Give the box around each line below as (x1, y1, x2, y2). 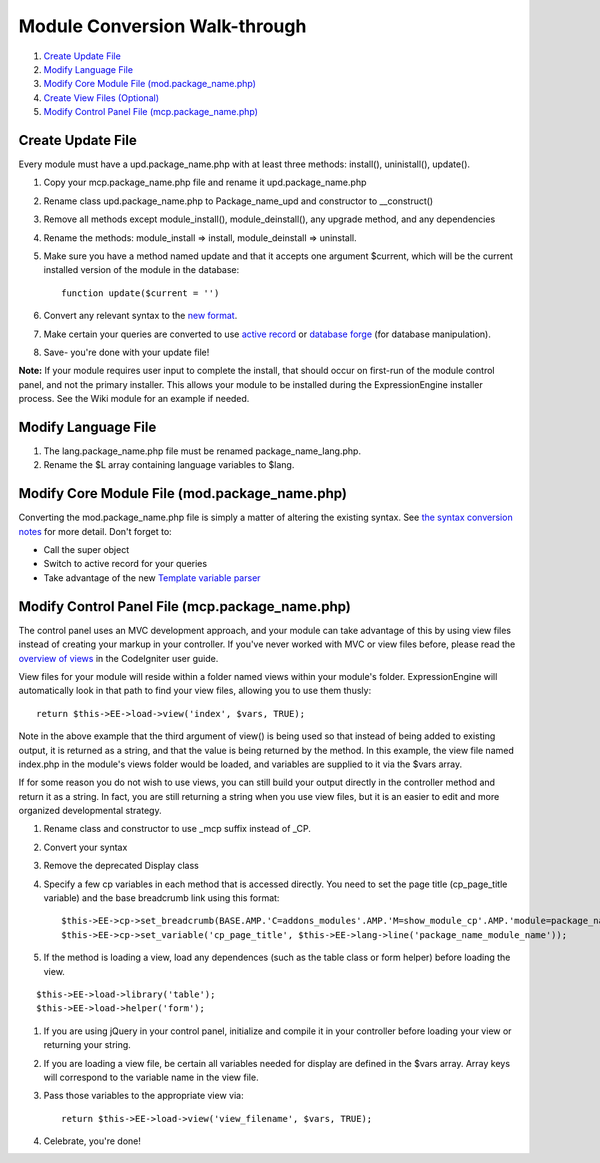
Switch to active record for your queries (43, 558, 208, 570)
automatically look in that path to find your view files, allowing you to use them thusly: (18, 685, 372, 697)
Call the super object (43, 544, 130, 556)
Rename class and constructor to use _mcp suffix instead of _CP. (43, 823, 312, 835)
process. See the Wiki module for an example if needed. (18, 393, 250, 405)
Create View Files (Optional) (43, 91, 160, 104)
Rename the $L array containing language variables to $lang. (43, 459, 295, 471)
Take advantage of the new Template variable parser (43, 571, 261, 584)
